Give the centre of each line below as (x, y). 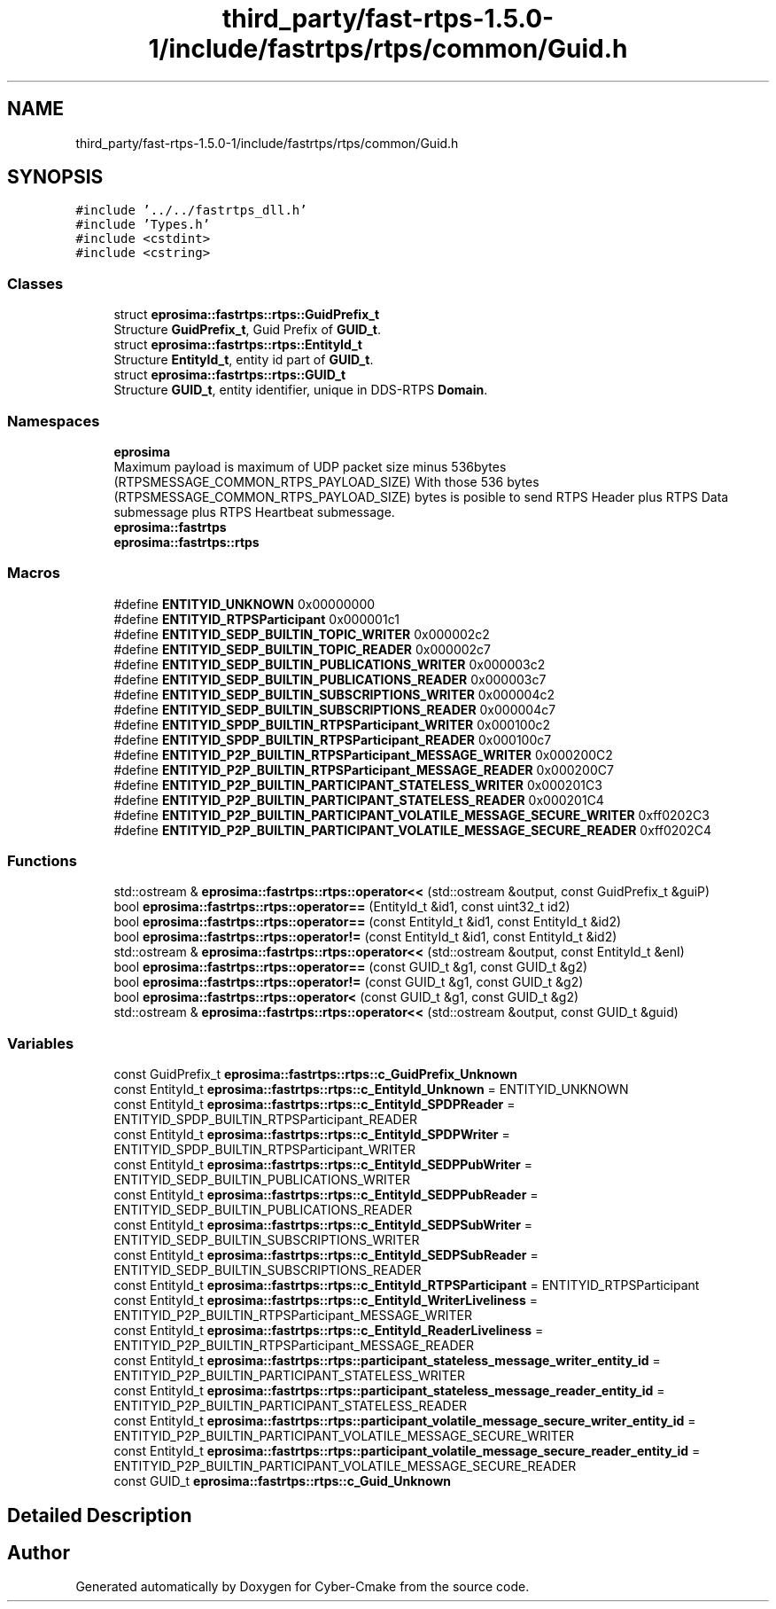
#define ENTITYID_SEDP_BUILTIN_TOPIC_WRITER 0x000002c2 (302, 634)
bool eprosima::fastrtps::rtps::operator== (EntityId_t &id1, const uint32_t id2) (342, 907)
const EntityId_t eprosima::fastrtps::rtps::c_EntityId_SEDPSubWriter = (323, 1225)
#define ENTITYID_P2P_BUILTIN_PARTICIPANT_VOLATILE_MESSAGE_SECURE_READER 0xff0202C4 (412, 830)
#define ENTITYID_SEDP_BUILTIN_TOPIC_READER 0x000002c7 (303, 649)
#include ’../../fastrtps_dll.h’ (191, 211)
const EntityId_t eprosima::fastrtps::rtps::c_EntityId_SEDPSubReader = (326, 1255)
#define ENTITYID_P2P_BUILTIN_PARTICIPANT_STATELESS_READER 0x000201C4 (359, 800)
